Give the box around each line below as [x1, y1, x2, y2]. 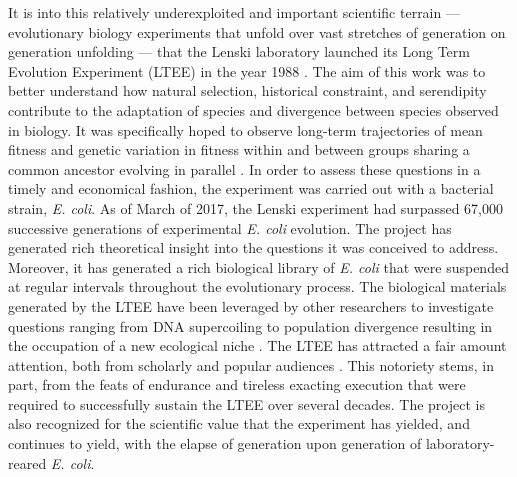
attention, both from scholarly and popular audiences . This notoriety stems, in [8, 354, 494, 375]
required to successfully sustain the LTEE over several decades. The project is [8, 393, 485, 414]
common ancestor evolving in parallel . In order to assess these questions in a [8, 158, 481, 179]
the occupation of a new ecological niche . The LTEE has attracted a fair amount [8, 335, 507, 356]
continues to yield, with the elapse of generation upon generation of [8, 433, 422, 454]
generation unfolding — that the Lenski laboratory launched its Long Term [8, 41, 470, 62]
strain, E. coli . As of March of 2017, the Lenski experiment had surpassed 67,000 [8, 197, 504, 218]
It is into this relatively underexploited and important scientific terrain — [8, 2, 460, 22]
